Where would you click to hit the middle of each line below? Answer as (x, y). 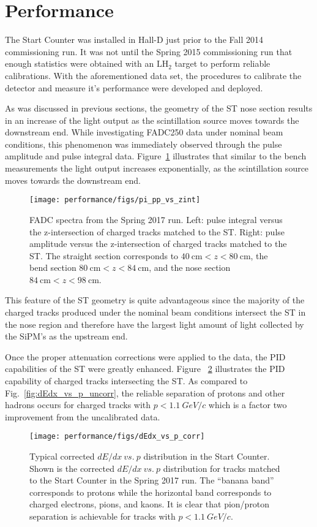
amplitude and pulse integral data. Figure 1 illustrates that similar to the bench (156, 156)
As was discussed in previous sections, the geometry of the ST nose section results (159, 108)
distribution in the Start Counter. (207, 456)
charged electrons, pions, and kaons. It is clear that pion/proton (150, 504)
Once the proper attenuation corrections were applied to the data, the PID (145, 356)
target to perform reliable (222, 63)
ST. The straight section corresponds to (104, 255)
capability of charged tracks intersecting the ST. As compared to (126, 381)
